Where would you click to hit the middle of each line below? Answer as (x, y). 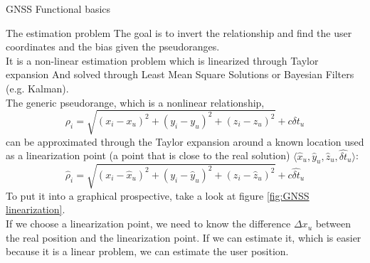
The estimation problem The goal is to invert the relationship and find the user (179, 32)
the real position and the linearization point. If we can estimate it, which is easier (184, 237)
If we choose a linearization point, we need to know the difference (148, 224)
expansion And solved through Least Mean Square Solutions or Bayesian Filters (180, 74)
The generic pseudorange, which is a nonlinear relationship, (135, 102)
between (333, 224)
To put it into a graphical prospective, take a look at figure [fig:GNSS (158, 195)
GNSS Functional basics (58, 9)
